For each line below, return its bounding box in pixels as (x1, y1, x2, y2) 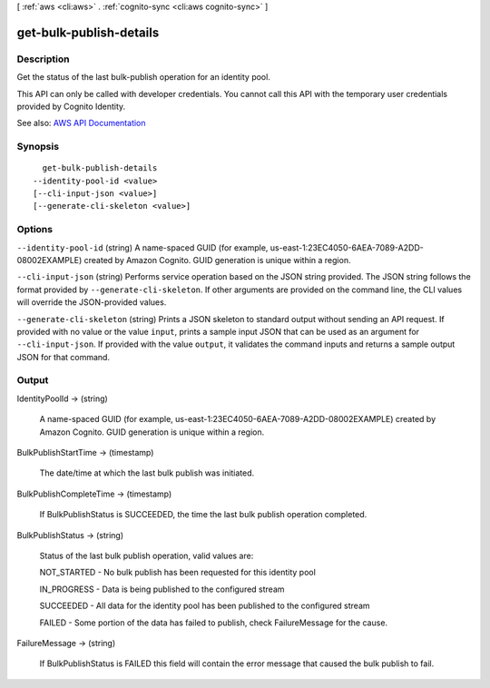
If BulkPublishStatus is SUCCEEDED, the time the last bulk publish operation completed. (39, 509, 367, 520)
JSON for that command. (16, 351, 111, 362)
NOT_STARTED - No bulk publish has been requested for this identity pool (39, 567, 317, 578)
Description (16, 53, 70, 65)
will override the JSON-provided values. (16, 297, 167, 308)
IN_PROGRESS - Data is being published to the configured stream (39, 584, 285, 595)
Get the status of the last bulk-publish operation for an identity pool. (16, 72, 271, 83)
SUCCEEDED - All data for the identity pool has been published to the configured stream (39, 600, 371, 612)
